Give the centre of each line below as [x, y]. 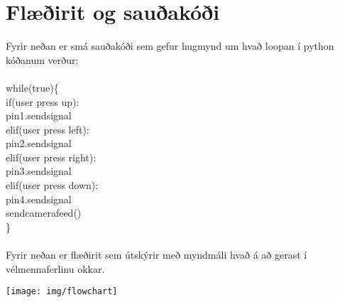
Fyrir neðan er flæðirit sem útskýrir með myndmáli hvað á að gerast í [157, 255]
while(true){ [32, 87]
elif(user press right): [51, 157]
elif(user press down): [52, 185]
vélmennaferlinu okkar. [55, 268]
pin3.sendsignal [39, 171]
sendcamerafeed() [44, 213]
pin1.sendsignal [39, 115]
